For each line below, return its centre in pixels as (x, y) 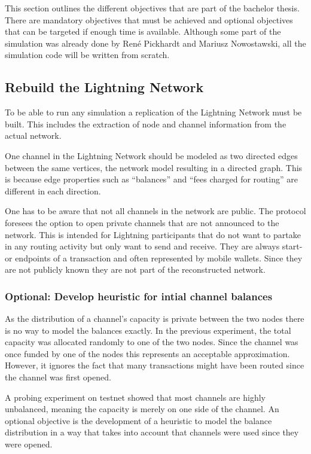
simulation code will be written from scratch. (87, 55)
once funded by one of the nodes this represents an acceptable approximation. (147, 353)
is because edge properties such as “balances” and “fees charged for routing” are (151, 179)
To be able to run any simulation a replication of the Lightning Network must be (153, 112)
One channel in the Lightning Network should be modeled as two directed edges (151, 155)
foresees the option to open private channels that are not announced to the (142, 222)
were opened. (29, 444)
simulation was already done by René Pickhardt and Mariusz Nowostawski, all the (155, 43)
